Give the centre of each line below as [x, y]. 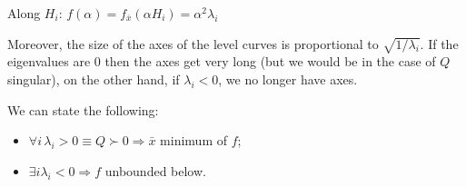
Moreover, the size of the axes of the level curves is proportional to [193, 43]
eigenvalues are [49, 61]
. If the [439, 43]
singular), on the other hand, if [94, 79]
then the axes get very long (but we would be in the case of [270, 61]
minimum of [193, 140]
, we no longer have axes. [288, 79]
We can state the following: [83, 109]
